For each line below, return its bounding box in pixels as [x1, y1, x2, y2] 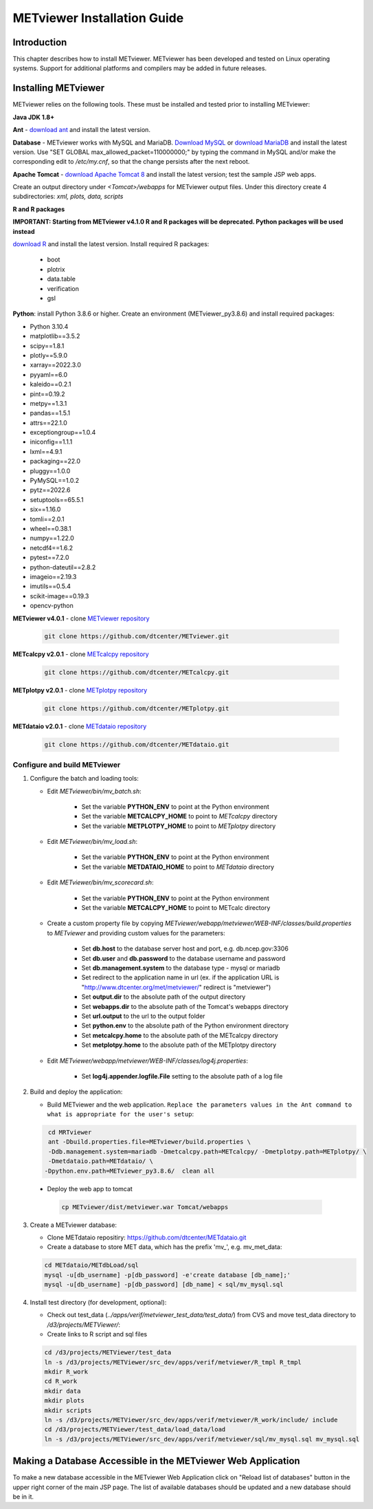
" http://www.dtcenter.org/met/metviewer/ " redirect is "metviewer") [81, 983, 271, 991]
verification [47, 284, 79, 292]
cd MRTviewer [48, 1129, 92, 1136]
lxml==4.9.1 [30, 447, 63, 455]
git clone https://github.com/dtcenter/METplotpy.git [44, 705, 229, 713]
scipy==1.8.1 [30, 341, 65, 350]
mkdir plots [44, 1397, 85, 1404]
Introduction [12, 36, 67, 48]
